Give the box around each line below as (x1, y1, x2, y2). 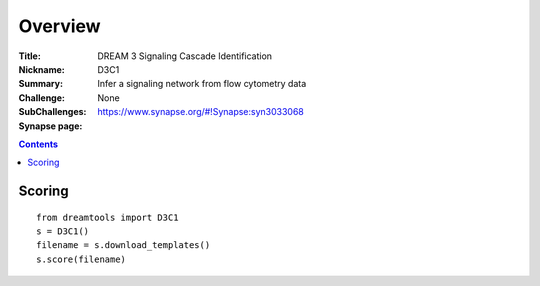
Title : (18, 50, 42, 62)
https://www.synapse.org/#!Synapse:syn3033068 (97, 106, 305, 118)
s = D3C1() (36, 226, 90, 237)
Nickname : (18, 63, 65, 75)
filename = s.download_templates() (36, 240, 211, 251)
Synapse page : (18, 120, 83, 132)
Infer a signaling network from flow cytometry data (97, 78, 307, 90)
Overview (18, 15, 101, 37)
